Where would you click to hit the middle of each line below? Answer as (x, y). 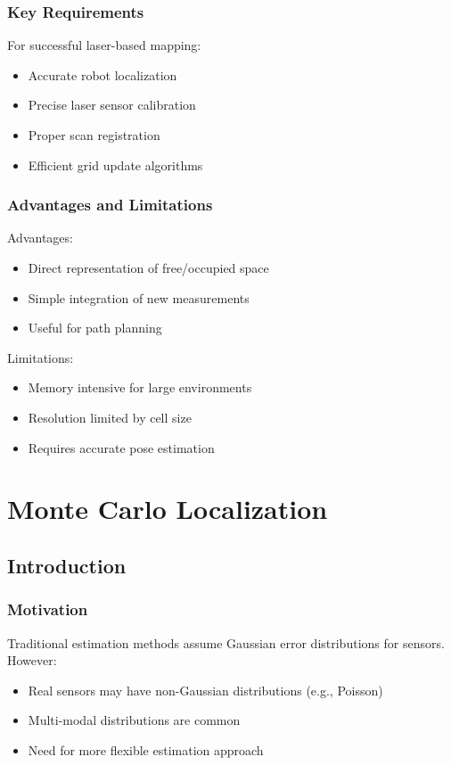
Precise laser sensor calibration (112, 105)
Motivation (48, 609)
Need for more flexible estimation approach (146, 749)
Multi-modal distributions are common (134, 720)
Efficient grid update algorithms (115, 165)
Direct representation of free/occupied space (148, 267)
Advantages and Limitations (110, 205)
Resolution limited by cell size (110, 417)
